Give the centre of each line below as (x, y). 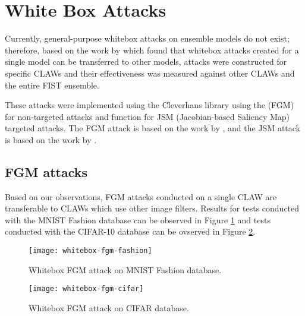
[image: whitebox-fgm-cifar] (86, 289)
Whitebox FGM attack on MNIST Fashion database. (125, 269)
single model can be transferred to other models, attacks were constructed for (146, 61)
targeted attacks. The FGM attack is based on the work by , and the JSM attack (152, 128)
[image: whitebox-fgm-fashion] (90, 251)
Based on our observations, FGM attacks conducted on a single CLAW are (141, 196)
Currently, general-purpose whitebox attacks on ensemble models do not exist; (147, 38)
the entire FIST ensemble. (52, 85)
